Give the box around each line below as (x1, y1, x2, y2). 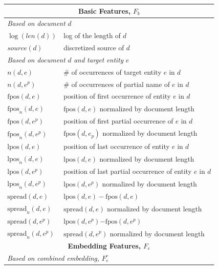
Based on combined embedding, (7, 252, 100, 263)
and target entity (73, 54, 124, 64)
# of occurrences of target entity (64, 66, 162, 77)
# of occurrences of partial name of (64, 79, 170, 89)
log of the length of (64, 30, 121, 41)
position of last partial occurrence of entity (64, 166, 192, 176)
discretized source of (64, 42, 124, 53)
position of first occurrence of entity (64, 91, 171, 101)
